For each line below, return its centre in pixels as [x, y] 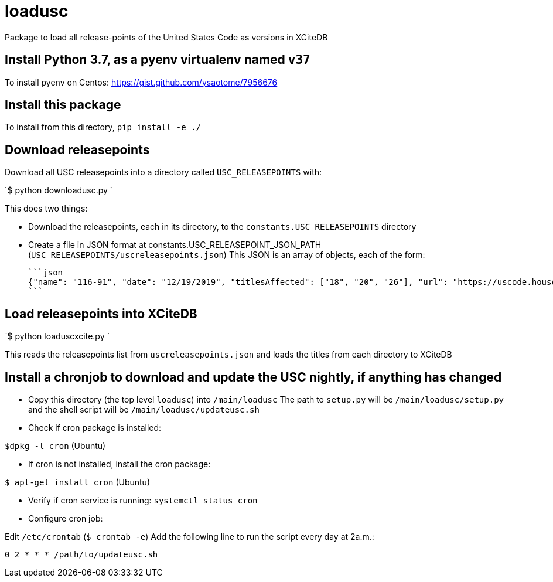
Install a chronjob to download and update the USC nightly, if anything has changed [253, 377]
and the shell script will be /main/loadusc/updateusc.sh [144, 409]
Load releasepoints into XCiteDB [101, 314]
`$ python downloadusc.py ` [59, 190]
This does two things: [46, 209]
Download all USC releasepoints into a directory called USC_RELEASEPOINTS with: [163, 172]
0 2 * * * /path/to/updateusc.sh [81, 554]
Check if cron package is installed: [95, 427]
